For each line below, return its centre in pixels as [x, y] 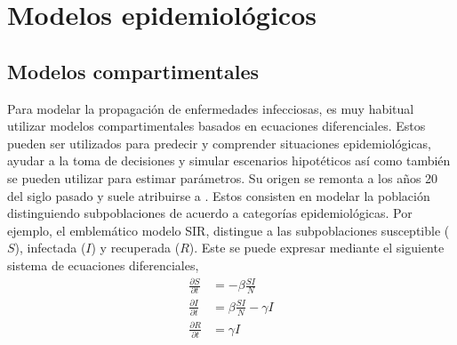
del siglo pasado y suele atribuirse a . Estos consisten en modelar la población [219, 195]
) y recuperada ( [136, 248]
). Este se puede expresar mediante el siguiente [317, 248]
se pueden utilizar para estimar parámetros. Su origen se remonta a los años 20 [223, 177]
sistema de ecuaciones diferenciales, [103, 265]
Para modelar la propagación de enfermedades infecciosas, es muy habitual [211, 108]
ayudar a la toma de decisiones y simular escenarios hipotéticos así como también [229, 160]
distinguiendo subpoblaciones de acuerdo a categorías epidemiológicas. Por [210, 213]
